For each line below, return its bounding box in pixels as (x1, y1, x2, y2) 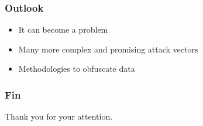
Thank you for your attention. (5, 110, 113, 123)
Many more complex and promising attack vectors (18, 43, 198, 55)
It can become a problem (18, 23, 108, 36)
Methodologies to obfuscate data (18, 62, 135, 75)
